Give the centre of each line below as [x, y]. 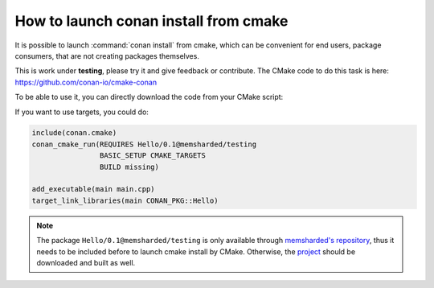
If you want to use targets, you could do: [82, 112]
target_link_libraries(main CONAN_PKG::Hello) [125, 200]
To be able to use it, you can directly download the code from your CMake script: [149, 97]
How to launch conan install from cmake [151, 21]
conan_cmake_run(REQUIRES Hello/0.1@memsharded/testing [144, 144]
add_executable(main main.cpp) [94, 189]
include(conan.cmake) [74, 133]
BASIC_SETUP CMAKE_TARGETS [153, 156]
